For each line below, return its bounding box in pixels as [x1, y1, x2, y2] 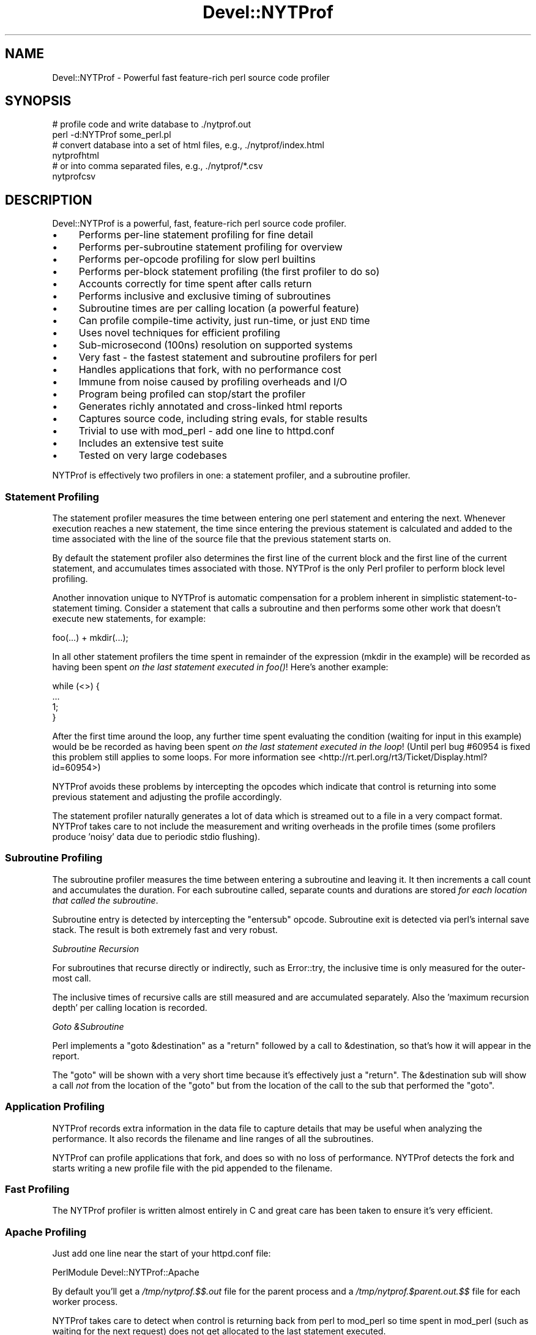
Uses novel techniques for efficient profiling [78, 327, 280, 339]
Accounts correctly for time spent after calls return [78, 278, 312, 290]
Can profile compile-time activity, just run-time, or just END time [78, 314, 370, 327]
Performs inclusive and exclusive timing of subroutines [78, 290, 331, 303]
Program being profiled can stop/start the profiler [78, 388, 306, 401]
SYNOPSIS [5, 93, 72, 109]
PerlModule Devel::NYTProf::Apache [52, 1267, 199, 1278]
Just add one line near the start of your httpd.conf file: [52, 1248, 271, 1259]
